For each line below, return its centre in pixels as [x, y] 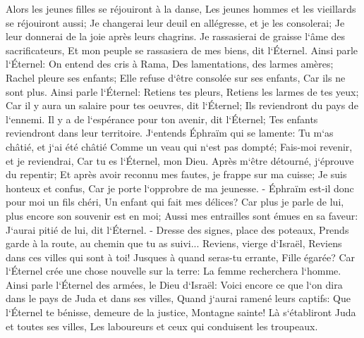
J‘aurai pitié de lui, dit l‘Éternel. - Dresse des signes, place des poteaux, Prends [177, 229]
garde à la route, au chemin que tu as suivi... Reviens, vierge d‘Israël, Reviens [174, 243]
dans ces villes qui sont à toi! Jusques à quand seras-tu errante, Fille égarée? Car [181, 257]
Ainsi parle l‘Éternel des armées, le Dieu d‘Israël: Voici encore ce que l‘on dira [174, 284]
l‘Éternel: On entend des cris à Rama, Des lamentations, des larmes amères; [170, 64]
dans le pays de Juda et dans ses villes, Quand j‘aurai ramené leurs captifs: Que [178, 298]
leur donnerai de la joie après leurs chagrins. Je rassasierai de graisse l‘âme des [176, 36]
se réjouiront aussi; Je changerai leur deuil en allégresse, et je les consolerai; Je [175, 22]
